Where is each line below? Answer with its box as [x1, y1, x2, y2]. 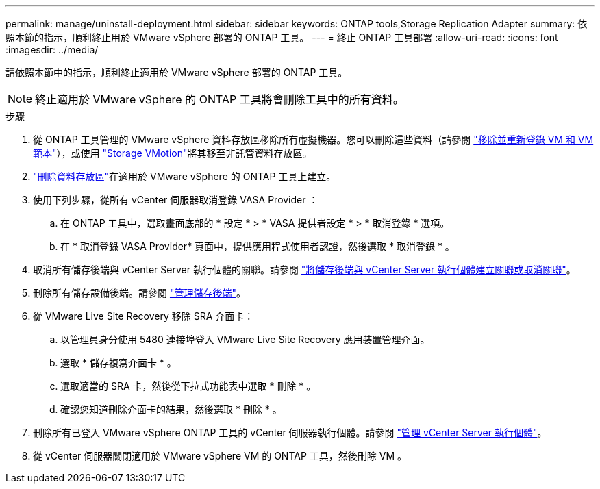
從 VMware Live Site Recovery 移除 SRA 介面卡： [33, 310, 254, 322]
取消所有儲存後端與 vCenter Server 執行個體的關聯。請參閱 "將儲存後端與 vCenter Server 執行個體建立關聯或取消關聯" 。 [33, 264, 576, 275]
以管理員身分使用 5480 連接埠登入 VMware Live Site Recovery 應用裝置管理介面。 [60, 334, 430, 345]
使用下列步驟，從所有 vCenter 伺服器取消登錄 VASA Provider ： [33, 194, 318, 205]
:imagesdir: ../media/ [5, 44, 99, 55]
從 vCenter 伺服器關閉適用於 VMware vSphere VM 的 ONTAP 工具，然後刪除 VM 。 [33, 450, 407, 462]
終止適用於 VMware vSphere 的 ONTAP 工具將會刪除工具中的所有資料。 [35, 92, 404, 106]
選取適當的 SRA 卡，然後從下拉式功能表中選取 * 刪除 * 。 [60, 380, 316, 392]
